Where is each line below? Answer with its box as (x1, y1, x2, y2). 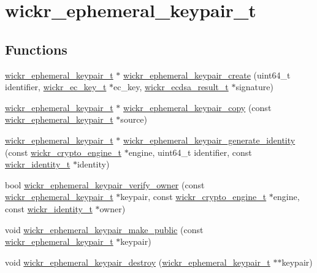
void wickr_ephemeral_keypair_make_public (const (5, 223, 204, 236)
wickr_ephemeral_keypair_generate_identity (123, 133, 296, 146)
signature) (235, 80, 273, 93)
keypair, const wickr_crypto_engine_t (120, 190, 267, 203)
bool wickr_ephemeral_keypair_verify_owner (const (5, 178, 205, 191)
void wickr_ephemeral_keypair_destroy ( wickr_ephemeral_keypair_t (5, 255, 270, 268)
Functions (5, 39, 67, 58)
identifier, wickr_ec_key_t (5, 80, 107, 93)
